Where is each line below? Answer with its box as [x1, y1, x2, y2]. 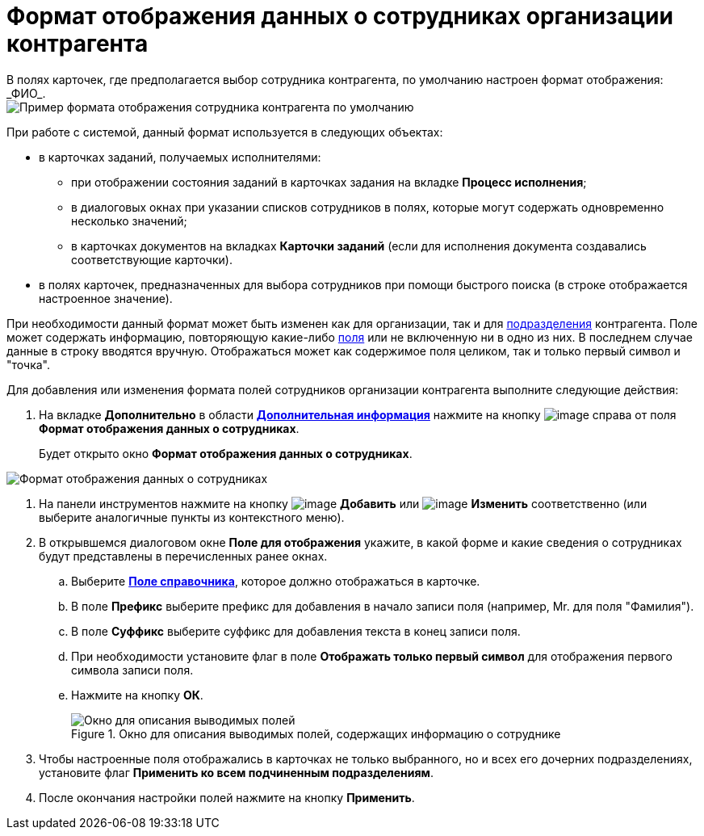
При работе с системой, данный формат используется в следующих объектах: [6, 124, 443, 139]
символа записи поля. [71, 662, 194, 677]
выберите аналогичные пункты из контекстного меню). [39, 510, 345, 524]
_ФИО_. [6, 86, 46, 100]
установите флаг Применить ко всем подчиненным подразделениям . [39, 765, 434, 779]
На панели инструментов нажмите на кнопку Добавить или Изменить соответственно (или [39, 496, 647, 510]
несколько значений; [71, 213, 187, 228]
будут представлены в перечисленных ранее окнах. [39, 548, 328, 563]
